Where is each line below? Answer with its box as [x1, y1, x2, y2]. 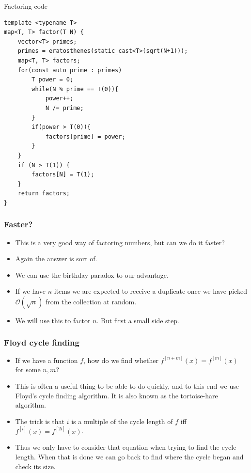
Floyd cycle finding [4, 336, 79, 348]
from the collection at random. [45, 297, 137, 307]
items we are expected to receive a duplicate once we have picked [54, 286, 248, 296]
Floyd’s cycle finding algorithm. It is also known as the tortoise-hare [15, 390, 218, 400]
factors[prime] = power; [45, 133, 125, 140]
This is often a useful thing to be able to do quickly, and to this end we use [15, 381, 239, 391]
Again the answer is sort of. [15, 253, 97, 264]
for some [15, 364, 41, 375]
